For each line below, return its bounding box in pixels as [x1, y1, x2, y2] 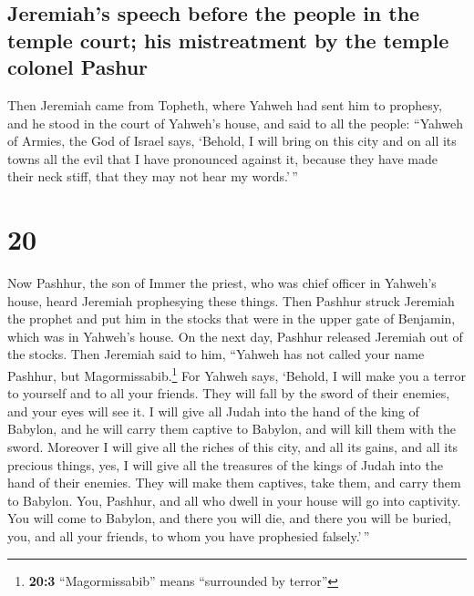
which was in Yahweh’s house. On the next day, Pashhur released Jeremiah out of [7, 326, 463, 345]
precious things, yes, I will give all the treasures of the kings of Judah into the [7, 455, 443, 474]
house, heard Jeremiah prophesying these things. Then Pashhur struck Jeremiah [7, 291, 455, 310]
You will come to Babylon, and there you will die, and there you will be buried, [7, 509, 452, 528]
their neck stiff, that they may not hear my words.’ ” [7, 167, 298, 186]
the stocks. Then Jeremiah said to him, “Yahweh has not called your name [7, 344, 425, 364]
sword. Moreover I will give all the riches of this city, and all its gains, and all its [7, 437, 459, 457]
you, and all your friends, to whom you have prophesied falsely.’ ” [7, 527, 370, 546]
